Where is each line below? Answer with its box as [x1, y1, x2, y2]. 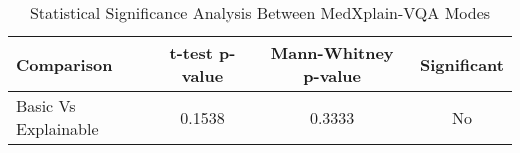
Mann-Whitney [270, 41, 394, 64]
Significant [419, 52, 504, 76]
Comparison [16, 52, 113, 76]
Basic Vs [16, 94, 76, 117]
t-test [169, 41, 213, 64]
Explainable [16, 117, 99, 140]
